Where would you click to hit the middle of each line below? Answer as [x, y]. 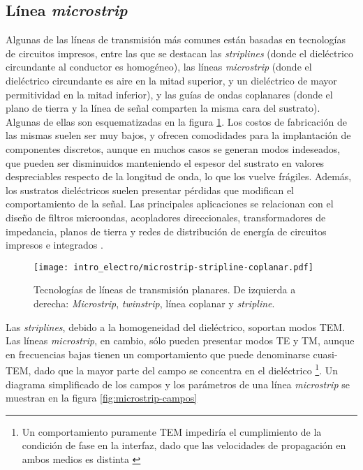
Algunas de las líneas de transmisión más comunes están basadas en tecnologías [176, 39]
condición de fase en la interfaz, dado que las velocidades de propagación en [184, 445]
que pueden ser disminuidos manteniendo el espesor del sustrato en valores [165, 162]
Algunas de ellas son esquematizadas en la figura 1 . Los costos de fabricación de [176, 121]
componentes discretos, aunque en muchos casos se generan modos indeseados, [173, 148]
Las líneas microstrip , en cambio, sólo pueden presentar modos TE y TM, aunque [180, 340]
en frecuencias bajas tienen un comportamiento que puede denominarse [158, 354]
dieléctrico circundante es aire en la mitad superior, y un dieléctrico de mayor [171, 80]
